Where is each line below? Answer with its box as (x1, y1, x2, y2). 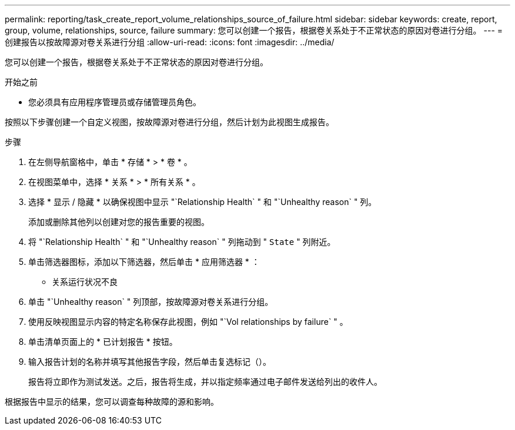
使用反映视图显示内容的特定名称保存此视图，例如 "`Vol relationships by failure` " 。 (28, 317, 348, 327)
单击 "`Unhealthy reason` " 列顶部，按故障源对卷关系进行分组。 (28, 297, 273, 307)
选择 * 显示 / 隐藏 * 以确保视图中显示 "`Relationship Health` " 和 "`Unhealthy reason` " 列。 (28, 197, 377, 207)
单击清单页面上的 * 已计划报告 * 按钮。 (28, 337, 178, 347)
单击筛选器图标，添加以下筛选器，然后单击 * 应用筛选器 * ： (28, 257, 260, 267)
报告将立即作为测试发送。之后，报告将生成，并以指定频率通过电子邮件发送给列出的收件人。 (28, 377, 382, 387)
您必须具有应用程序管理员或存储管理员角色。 (28, 97, 201, 107)
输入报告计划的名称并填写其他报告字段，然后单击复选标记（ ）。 (28, 357, 271, 367)
